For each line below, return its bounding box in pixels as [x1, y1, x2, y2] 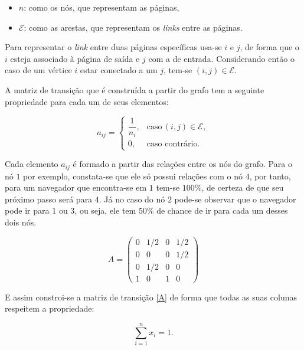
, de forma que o [240, 41, 299, 53]
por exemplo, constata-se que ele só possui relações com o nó [23, 169, 243, 182]
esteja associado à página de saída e [10, 52, 140, 64]
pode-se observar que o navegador [174, 192, 296, 205]
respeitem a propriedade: [5, 302, 94, 315]
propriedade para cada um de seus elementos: [5, 95, 169, 107]
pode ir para [5, 204, 50, 217]
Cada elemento [5, 158, 58, 170]
